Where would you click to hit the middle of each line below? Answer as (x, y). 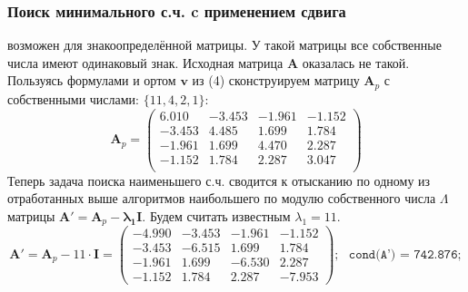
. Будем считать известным (216, 215)
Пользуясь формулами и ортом (92, 80)
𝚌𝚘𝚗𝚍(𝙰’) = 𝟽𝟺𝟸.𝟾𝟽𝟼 (403, 254)
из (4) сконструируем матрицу (276, 80)
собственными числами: (74, 98)
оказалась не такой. (356, 62)
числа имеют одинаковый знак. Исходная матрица (145, 62)
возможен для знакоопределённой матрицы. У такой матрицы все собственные (224, 45)
